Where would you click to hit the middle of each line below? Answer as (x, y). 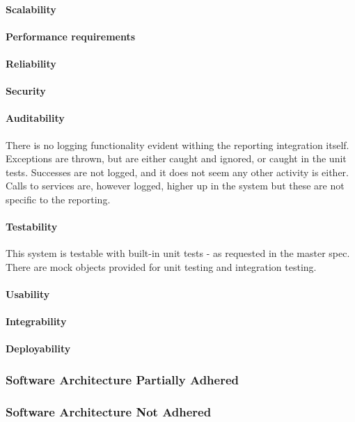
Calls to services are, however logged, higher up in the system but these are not (175, 186)
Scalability (31, 9)
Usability (28, 294)
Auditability (35, 118)
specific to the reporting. (58, 199)
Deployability (38, 349)
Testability (32, 227)
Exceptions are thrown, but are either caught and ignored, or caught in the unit (176, 158)
